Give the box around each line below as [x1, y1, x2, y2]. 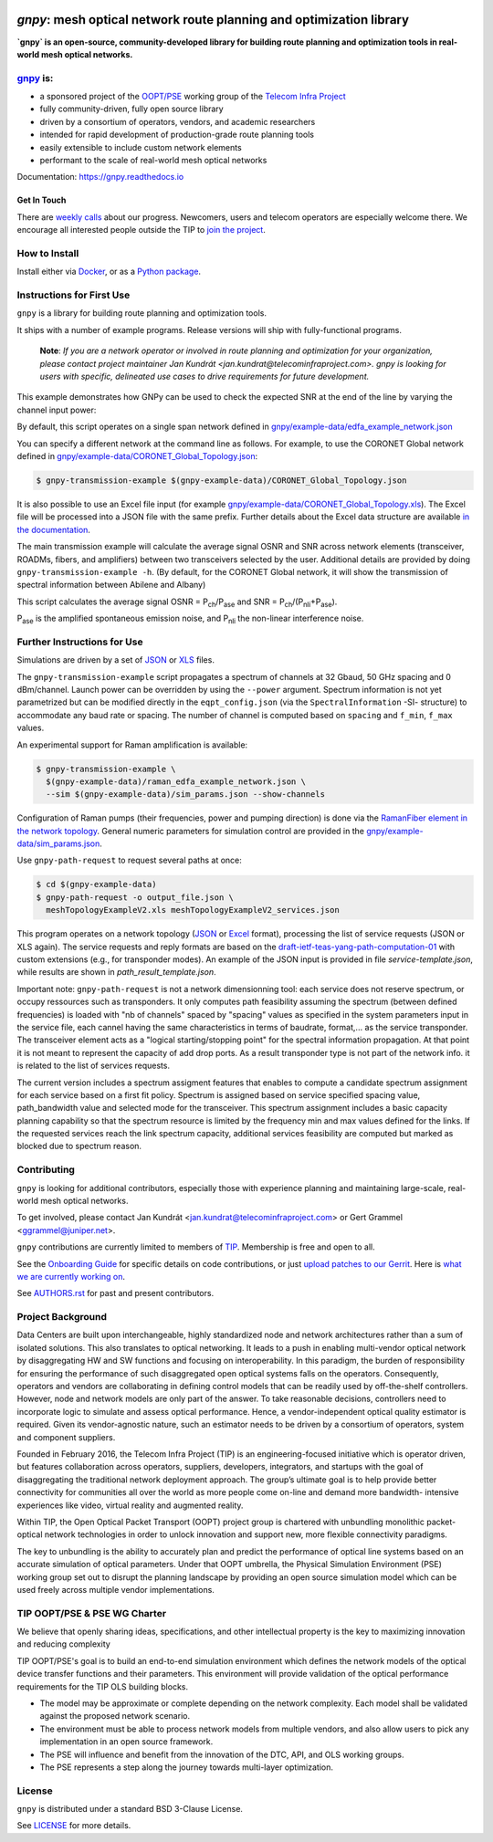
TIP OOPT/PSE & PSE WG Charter [16, 1607, 167, 1619]
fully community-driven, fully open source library [39, 103, 224, 114]
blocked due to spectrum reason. [16, 1141, 142, 1152]
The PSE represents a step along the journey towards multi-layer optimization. [39, 1762, 333, 1773]
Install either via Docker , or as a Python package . [16, 266, 201, 277]
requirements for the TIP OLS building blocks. [16, 1680, 189, 1692]
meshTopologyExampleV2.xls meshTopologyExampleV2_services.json [46, 905, 340, 916]
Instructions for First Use [16, 288, 131, 301]
